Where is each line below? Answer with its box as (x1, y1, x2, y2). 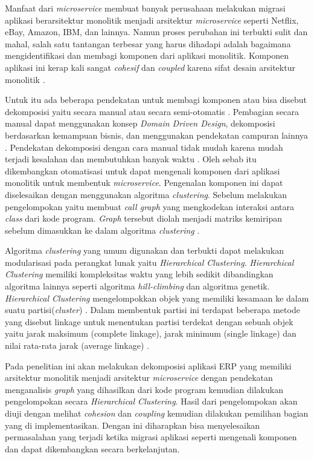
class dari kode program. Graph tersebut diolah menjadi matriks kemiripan (5, 212, 282, 225)
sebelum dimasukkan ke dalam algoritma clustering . (5, 223, 200, 236)
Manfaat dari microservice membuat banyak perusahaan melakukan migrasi (5, 2, 286, 14)
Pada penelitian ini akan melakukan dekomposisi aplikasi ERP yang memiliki (5, 359, 292, 372)
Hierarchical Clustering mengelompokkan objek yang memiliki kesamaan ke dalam (5, 291, 309, 304)
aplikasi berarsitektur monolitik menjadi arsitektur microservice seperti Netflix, (5, 13, 299, 26)
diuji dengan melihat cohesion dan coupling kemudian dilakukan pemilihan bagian (5, 407, 309, 419)
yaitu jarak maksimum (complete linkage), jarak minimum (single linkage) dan (5, 327, 296, 340)
